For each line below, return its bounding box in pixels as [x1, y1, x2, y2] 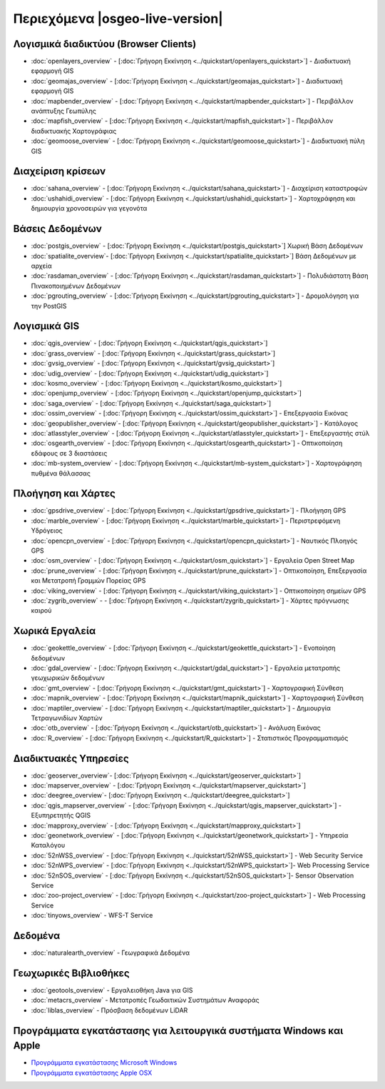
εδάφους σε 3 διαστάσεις [31, 448, 108, 457]
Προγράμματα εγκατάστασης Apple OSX [31, 1068, 153, 1077]
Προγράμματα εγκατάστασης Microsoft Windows [31, 1058, 178, 1067]
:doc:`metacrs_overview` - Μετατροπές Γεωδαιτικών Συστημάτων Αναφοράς [31, 996, 260, 1005]
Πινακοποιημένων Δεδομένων [31, 281, 121, 290]
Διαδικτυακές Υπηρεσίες [13, 752, 130, 764]
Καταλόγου [31, 841, 66, 850]
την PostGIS [31, 301, 67, 310]
